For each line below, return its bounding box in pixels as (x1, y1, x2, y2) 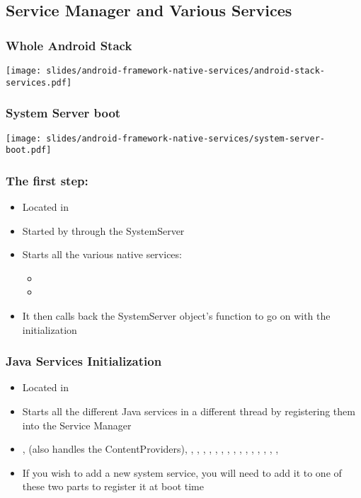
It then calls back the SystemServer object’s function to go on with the (22, 308, 331, 323)
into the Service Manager (22, 417, 132, 432)
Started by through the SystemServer (22, 223, 185, 238)
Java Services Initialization (6, 352, 162, 370)
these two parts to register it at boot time (22, 479, 204, 494)
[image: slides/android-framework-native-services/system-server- (6, 133, 326, 144)
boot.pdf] (6, 145, 52, 156)
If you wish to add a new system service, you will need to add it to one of (22, 465, 342, 480)
